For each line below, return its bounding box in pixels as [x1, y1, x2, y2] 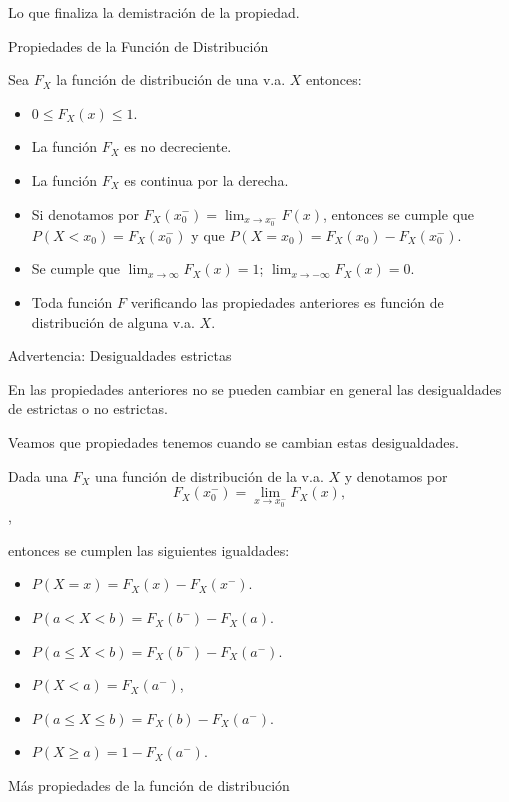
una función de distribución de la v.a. [94, 465, 324, 486]
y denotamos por [344, 465, 448, 486]
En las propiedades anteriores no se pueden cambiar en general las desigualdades [8, 378, 502, 399]
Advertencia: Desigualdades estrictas [8, 345, 232, 366]
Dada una [8, 465, 68, 486]
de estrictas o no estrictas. [8, 398, 168, 419]
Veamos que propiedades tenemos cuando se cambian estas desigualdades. [8, 431, 459, 452]
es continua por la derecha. [124, 169, 289, 190]
